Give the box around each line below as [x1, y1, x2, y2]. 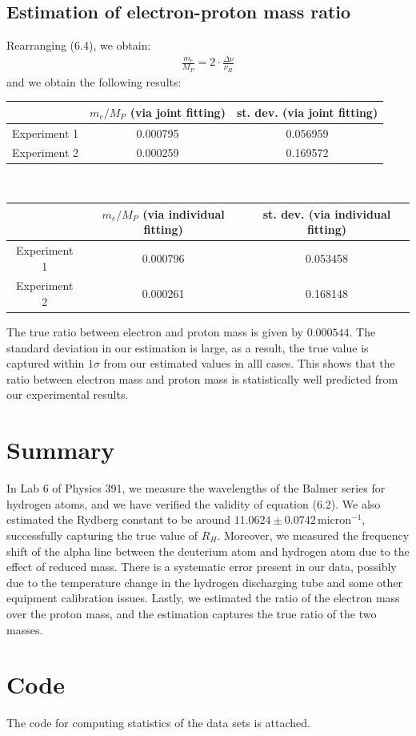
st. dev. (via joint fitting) [236, 103, 378, 120]
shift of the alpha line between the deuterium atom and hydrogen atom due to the [6, 542, 410, 559]
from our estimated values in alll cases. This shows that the [103, 355, 395, 372]
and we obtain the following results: [6, 73, 182, 90]
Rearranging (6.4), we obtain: [6, 37, 151, 54]
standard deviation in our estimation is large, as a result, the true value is [6, 339, 369, 356]
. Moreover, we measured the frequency [217, 526, 410, 543]
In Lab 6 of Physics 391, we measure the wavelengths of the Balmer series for [6, 480, 386, 497]
